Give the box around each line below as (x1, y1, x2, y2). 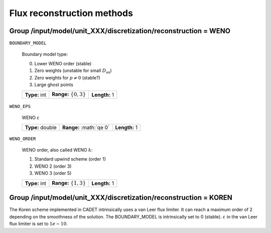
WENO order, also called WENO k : (22, 147, 93, 153)
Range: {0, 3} (52, 91, 86, 98)
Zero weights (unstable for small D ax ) (34, 68, 112, 75)
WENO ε (22, 114, 40, 121)
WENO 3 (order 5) (34, 170, 72, 176)
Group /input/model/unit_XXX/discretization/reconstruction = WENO (9, 27, 231, 35)
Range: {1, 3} (52, 179, 86, 186)
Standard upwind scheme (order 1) (34, 156, 106, 162)
